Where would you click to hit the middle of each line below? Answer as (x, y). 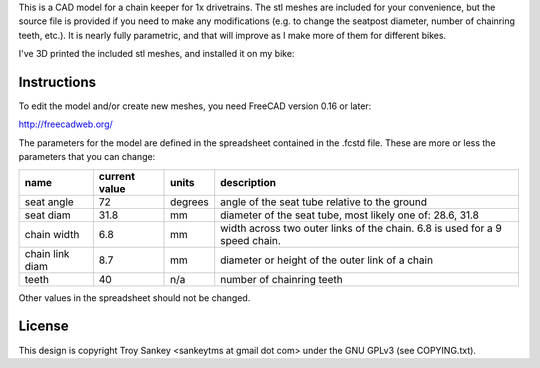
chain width (52, 234)
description (248, 182)
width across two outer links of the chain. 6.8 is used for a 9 (361, 228)
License (43, 326)
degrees (189, 202)
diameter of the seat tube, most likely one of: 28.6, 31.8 (350, 215)
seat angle (49, 202)
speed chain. (251, 240)
